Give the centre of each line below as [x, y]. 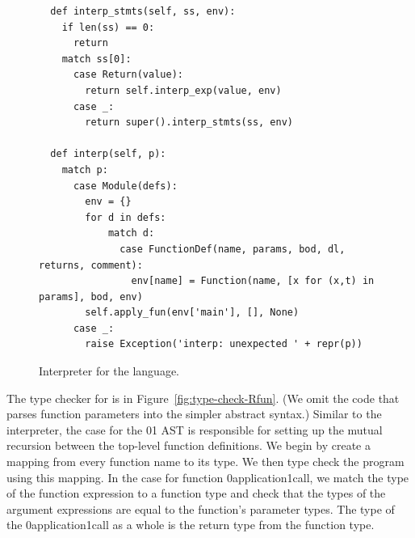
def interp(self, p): [108, 154]
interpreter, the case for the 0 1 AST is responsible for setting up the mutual [195, 429]
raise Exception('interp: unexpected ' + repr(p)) [224, 344]
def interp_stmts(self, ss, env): [143, 11]
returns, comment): [91, 265]
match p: [85, 169]
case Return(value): [128, 75]
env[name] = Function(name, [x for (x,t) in [253, 281]
